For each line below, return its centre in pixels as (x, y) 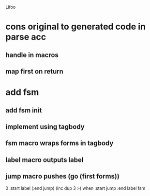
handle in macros (32, 55)
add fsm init (24, 110)
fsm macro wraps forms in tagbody (60, 143)
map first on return (34, 71)
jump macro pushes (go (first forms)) (63, 176)
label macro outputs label (45, 160)
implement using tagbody (45, 127)
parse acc (26, 37)
